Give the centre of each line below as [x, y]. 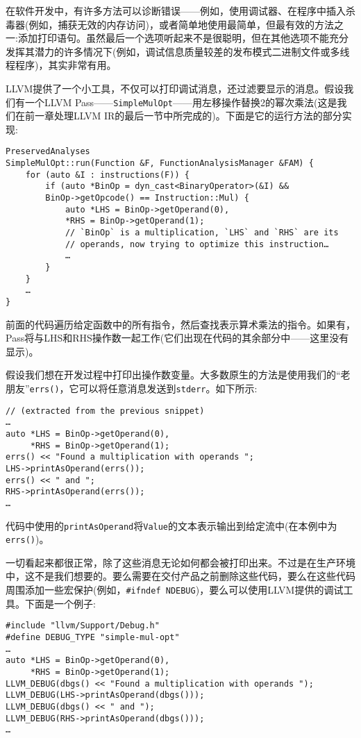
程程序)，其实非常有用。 [61, 65]
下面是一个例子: [60, 603]
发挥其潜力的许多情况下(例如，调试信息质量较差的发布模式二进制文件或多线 [178, 51]
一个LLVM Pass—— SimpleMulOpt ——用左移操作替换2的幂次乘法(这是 [181, 102]
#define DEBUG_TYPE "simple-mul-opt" [93, 637]
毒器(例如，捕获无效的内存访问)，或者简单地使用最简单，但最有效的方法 [170, 24]
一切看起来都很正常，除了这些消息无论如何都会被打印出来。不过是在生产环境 [180, 562]
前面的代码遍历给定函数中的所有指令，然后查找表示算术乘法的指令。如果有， [180, 324]
